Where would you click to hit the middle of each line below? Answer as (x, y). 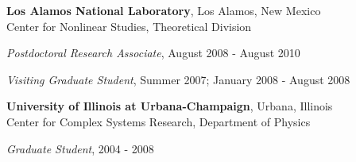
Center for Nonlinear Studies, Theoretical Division (129, 26)
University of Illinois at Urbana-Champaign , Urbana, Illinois (170, 106)
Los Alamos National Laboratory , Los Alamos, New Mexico (164, 10)
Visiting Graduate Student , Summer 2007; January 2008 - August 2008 (178, 79)
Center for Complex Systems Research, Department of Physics (159, 121)
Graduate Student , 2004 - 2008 (80, 148)
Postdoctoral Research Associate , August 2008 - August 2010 (153, 53)
